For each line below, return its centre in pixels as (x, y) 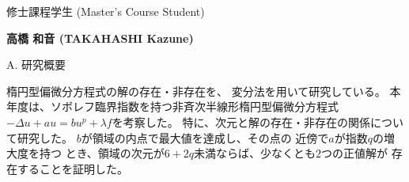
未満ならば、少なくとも (255, 153)
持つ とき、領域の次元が (102, 153)
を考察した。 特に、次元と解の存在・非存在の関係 (241, 121)
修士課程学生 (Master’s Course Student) (106, 11)
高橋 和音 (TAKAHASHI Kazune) (100, 38)
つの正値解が (355, 153)
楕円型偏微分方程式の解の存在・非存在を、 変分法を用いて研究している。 (196, 91)
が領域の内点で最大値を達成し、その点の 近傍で (205, 137)
